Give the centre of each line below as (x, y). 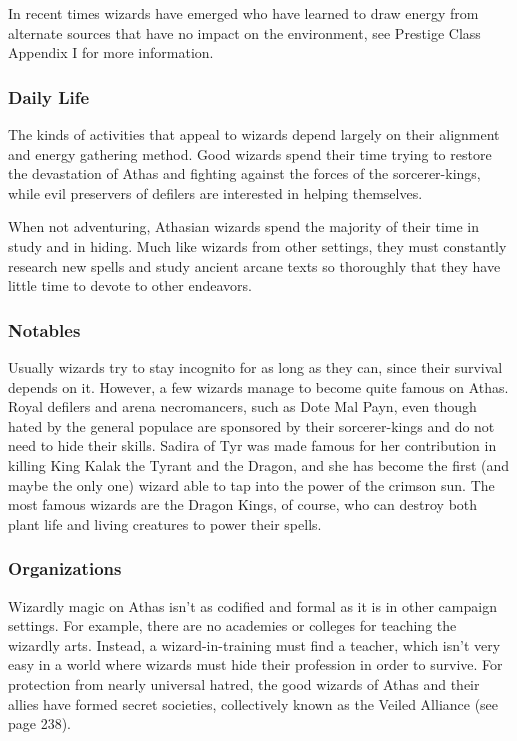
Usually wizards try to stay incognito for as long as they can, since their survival (255, 366)
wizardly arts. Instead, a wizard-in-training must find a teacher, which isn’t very (254, 644)
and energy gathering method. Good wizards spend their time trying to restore (250, 153)
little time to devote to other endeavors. (130, 285)
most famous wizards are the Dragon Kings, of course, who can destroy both (243, 504)
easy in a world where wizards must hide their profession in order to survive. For (255, 664)
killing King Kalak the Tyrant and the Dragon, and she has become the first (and (259, 464)
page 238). (39, 723)
